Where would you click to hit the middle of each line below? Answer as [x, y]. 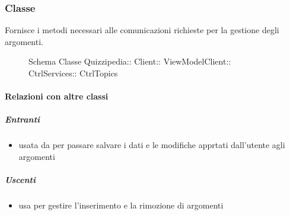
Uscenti [20, 180]
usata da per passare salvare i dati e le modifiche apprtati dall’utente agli [152, 145]
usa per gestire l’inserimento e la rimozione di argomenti [121, 205]
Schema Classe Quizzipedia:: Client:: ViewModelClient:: [130, 61]
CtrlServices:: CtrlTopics [73, 73]
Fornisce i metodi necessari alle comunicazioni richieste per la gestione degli [142, 30]
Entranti [23, 119]
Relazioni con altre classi [57, 96]
